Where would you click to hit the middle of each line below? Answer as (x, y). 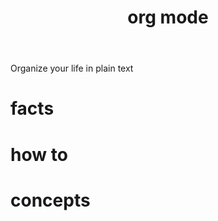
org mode (168, 17)
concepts (50, 200)
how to (39, 154)
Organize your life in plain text (72, 68)
